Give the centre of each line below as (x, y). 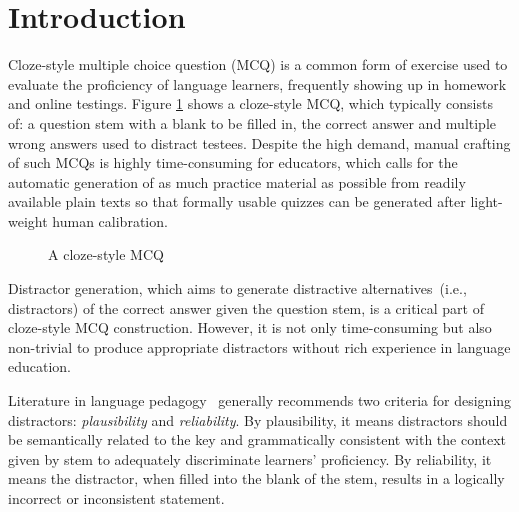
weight (28, 220)
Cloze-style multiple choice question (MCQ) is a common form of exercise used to (258, 64)
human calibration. (110, 220)
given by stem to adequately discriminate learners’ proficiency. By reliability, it (250, 458)
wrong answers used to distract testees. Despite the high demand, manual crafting (259, 142)
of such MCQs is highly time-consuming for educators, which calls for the (233, 162)
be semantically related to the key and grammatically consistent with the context (257, 439)
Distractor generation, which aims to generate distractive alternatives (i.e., (237, 288)
